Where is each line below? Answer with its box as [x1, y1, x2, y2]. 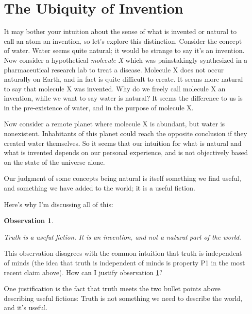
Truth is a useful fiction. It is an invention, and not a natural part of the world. [4, 231, 241, 242]
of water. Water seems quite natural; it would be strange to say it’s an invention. [4, 45, 245, 55]
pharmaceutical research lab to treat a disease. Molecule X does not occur [4, 64, 224, 74]
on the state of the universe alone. [4, 157, 105, 167]
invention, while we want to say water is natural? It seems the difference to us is [4, 93, 243, 103]
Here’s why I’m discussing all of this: [4, 199, 113, 209]
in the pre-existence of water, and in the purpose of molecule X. [4, 102, 194, 112]
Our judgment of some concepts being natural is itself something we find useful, [4, 173, 241, 183]
